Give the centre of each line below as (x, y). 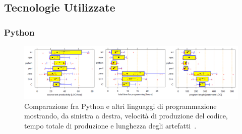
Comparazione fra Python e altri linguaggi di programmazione (120, 106)
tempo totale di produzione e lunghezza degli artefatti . (110, 125)
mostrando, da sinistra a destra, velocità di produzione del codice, (126, 116)
